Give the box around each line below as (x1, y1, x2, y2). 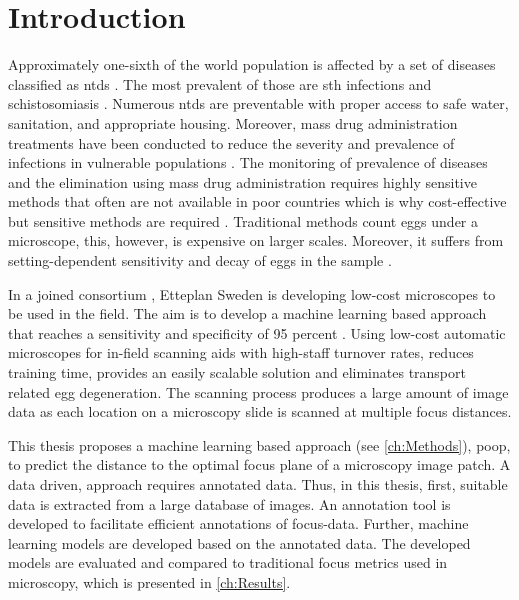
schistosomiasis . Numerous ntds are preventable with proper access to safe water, (8, 93, 509, 114)
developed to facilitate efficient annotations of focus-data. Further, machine (8, 513, 469, 534)
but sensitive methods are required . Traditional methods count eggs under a (8, 210, 478, 231)
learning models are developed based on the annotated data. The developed (8, 532, 471, 553)
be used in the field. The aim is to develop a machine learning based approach (8, 303, 487, 324)
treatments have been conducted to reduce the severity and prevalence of (8, 132, 455, 153)
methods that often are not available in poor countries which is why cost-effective (8, 191, 507, 212)
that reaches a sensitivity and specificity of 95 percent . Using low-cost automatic (8, 322, 506, 343)
